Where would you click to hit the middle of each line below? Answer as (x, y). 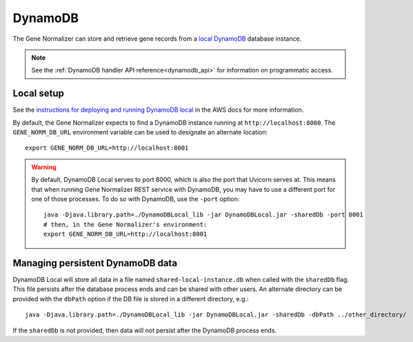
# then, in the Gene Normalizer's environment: (125, 224)
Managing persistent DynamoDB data (95, 263)
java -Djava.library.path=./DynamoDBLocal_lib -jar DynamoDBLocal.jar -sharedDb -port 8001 (203, 215)
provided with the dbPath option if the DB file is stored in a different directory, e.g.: (131, 299)
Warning (44, 167)
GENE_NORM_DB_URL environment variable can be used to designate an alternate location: (140, 132)
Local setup (39, 93)
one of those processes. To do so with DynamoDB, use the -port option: (135, 199)
